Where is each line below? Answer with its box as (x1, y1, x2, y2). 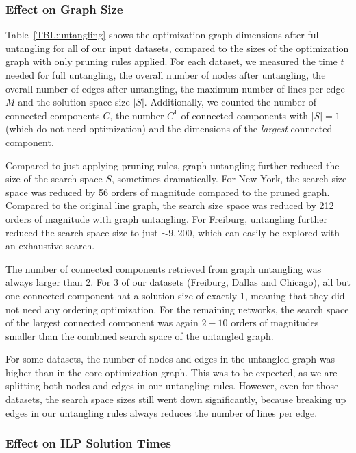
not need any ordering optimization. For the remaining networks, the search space (5, 302, 349, 316)
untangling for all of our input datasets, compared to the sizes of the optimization (5, 40, 349, 55)
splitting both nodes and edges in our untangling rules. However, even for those (5, 378, 339, 393)
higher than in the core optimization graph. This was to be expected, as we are (5, 365, 338, 379)
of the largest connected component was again (5, 315, 199, 330)
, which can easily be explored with (192, 225, 340, 239)
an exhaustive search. (5, 238, 95, 253)
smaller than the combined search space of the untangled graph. (5, 328, 274, 343)
